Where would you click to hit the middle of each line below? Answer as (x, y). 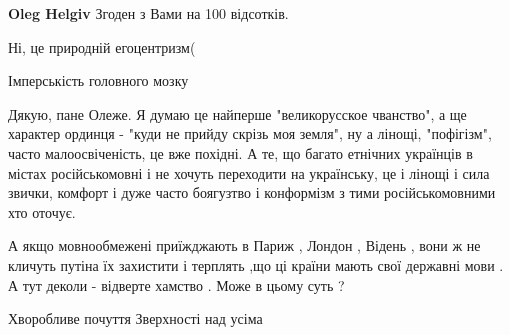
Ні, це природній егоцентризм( (102, 46)
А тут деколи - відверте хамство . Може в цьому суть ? (176, 284)
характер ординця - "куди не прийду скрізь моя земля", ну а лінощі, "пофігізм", (250, 133)
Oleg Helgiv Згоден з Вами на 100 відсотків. (148, 13)
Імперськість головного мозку (98, 80)
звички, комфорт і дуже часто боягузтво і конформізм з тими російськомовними (252, 192)
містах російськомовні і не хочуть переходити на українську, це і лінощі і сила (249, 172)
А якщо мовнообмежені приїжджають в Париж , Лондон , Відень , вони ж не (244, 245)
